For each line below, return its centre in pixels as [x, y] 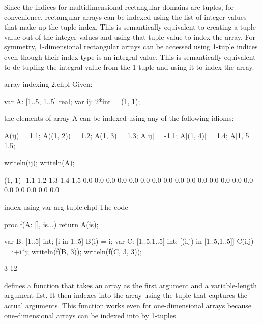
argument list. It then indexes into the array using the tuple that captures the [126, 295]
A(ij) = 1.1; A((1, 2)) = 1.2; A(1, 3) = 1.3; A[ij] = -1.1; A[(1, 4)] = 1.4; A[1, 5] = [131, 135]
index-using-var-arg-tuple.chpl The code [66, 206]
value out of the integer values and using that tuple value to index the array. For [130, 36]
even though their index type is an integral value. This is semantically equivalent [130, 56]
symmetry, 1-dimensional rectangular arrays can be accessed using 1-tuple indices [131, 47]
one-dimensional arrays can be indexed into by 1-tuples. [91, 315]
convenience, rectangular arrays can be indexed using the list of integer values [125, 17]
